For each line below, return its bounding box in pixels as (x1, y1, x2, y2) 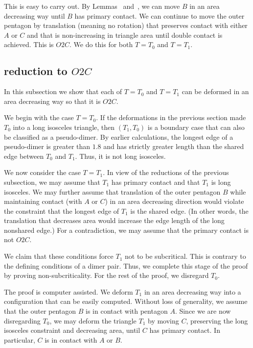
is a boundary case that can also (147, 122, 245, 132)
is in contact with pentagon (86, 306, 168, 316)
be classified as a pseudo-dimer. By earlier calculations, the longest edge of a (4, 131, 233, 142)
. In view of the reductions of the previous (103, 167, 229, 177)
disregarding (4, 315, 41, 325)
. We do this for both (69, 39, 133, 50)
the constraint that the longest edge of (4, 205, 119, 216)
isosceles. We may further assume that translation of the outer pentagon (4, 186, 221, 197)
